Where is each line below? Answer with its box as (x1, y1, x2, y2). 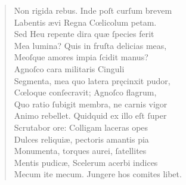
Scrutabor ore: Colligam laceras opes (14, 121, 148, 133)
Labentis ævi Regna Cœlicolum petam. (14, 16, 157, 28)
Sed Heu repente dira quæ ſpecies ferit (14, 27, 154, 40)
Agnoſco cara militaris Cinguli (14, 62, 125, 75)
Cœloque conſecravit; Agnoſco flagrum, (14, 86, 157, 98)
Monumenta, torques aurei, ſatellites (14, 144, 147, 157)
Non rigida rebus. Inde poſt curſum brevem (14, 4, 172, 16)
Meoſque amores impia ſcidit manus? (14, 51, 148, 63)
